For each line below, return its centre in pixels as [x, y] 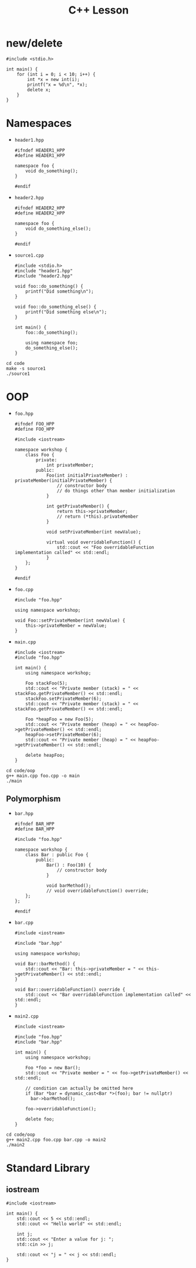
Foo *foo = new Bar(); [53, 1068]
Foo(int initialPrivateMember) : [87, 475]
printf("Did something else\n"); [66, 312]
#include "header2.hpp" [44, 276]
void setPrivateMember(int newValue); [94, 532]
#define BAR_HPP [34, 829]
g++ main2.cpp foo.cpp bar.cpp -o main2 [56, 1140]
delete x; [39, 90]
